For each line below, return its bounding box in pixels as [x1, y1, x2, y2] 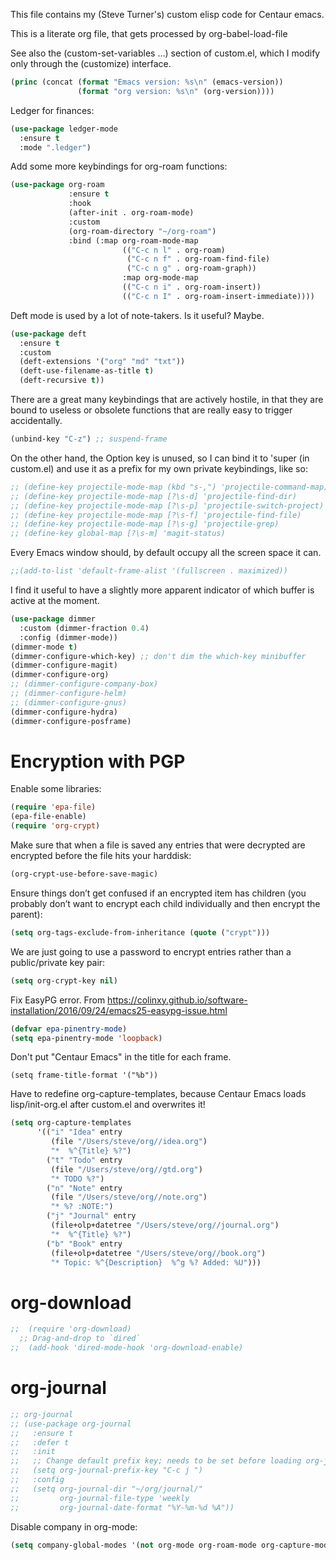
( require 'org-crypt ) [10, 821, 101, 831]
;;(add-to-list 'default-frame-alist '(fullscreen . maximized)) [10, 566, 288, 576]
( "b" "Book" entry [46, 1239, 123, 1249]
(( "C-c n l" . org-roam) [121, 245, 226, 255]
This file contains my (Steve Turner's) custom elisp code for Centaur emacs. [10, 9, 325, 20]
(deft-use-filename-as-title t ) [19, 366, 155, 376]
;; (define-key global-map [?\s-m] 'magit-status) [10, 529, 226, 539]
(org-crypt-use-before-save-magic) [10, 869, 159, 879]
